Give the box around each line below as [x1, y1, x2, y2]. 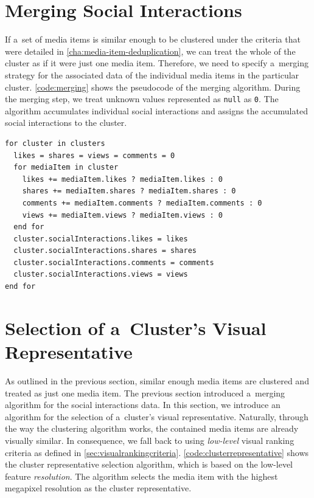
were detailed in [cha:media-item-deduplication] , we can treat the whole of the [5, 44, 296, 57]
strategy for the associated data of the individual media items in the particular [5, 68, 299, 81]
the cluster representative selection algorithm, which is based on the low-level [5, 458, 293, 471]
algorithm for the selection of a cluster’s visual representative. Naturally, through [5, 410, 309, 423]
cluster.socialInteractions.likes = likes [13, 234, 188, 243]
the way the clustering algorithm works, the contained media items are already [5, 422, 299, 435]
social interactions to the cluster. [5, 116, 127, 129]
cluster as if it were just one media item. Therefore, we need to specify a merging [5, 57, 309, 69]
